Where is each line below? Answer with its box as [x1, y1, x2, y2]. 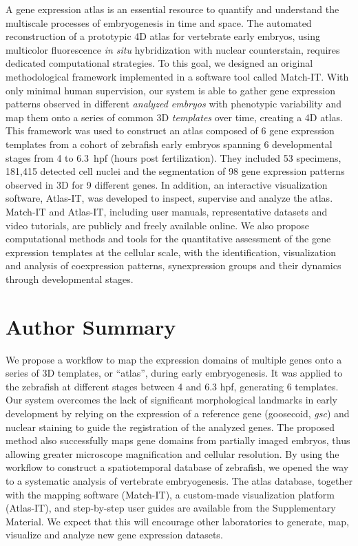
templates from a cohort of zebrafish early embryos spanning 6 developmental [6, 136, 333, 151]
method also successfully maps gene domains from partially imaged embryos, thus [6, 433, 350, 448]
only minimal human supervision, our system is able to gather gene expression [6, 83, 336, 97]
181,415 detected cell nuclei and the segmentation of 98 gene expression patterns [6, 164, 345, 178]
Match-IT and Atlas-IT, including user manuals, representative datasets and [6, 204, 328, 218]
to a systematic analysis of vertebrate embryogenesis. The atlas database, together [6, 473, 352, 487]
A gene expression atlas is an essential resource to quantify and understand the [6, 2, 339, 16]
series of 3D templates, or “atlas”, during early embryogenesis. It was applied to [6, 366, 343, 380]
